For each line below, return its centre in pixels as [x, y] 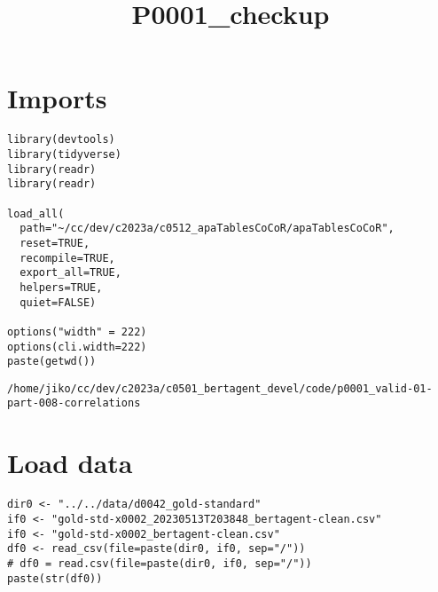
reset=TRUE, [55, 243]
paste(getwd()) [52, 362]
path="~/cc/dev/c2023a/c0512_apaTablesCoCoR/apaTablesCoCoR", [207, 229]
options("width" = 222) [77, 332]
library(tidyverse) [64, 154]
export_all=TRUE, [70, 273]
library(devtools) [61, 140]
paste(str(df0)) [55, 578]
